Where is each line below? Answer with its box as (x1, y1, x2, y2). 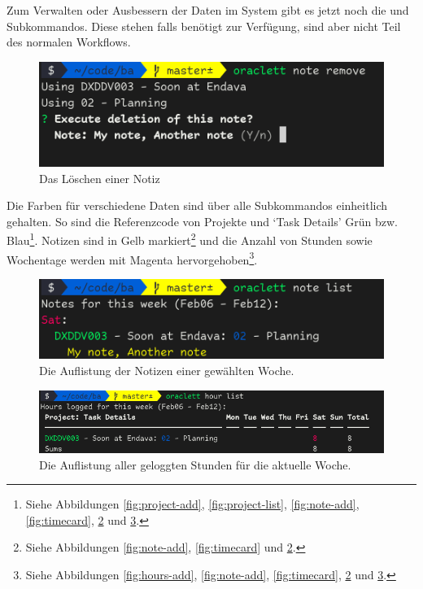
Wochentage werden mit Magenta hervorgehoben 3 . (7, 248, 258, 268)
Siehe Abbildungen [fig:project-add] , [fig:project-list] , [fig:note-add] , (25, 495, 360, 513)
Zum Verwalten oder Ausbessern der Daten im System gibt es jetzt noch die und (7, 2, 409, 18)
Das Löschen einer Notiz (39, 169, 160, 186)
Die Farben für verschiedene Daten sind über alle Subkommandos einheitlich (7, 197, 388, 214)
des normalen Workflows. (7, 33, 131, 50)
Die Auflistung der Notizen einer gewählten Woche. (39, 362, 294, 379)
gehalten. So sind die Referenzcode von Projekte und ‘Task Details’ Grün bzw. (7, 212, 398, 229)
